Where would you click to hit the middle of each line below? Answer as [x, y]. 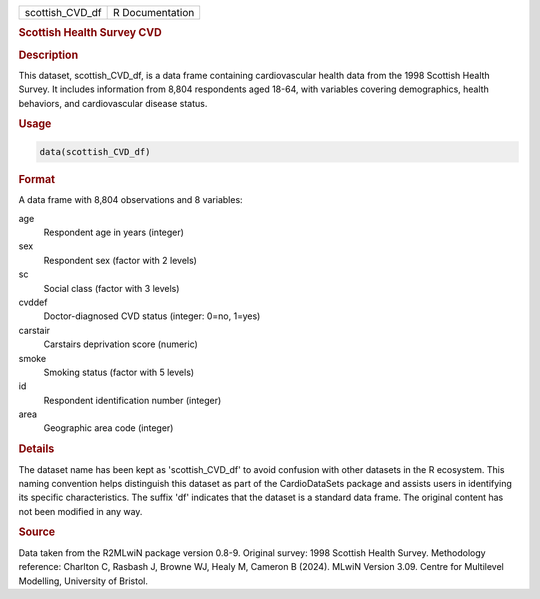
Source [37, 532]
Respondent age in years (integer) [114, 232]
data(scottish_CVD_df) [95, 151]
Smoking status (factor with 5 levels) [119, 372]
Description [48, 55]
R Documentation [153, 12]
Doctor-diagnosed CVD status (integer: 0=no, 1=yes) [152, 316]
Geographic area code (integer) [108, 428]
